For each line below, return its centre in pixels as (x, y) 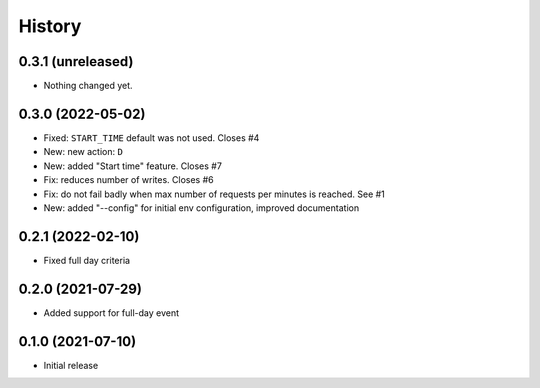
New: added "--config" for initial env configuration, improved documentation (201, 207)
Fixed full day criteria (86, 260)
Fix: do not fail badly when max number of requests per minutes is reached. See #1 (214, 194)
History (50, 26)
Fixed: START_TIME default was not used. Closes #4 (151, 137)
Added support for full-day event (111, 312)
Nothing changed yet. (88, 86)
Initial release (71, 365)
